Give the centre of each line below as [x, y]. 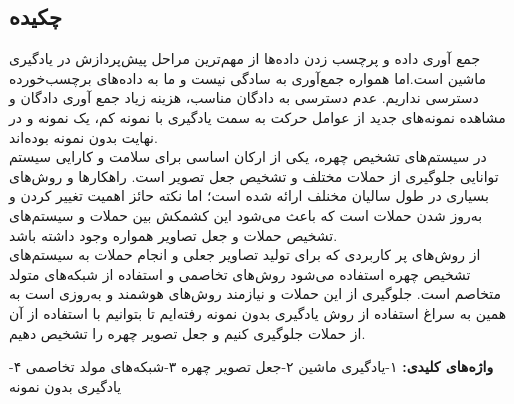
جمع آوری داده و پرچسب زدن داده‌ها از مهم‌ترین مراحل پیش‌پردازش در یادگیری [245, 58]
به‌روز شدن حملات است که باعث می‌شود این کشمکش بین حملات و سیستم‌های [246, 214]
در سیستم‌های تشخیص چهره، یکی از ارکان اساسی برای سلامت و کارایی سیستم [248, 156]
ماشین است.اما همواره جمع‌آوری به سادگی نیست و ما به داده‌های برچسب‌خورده [248, 77]
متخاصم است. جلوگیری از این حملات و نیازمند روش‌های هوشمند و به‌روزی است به [255, 293]
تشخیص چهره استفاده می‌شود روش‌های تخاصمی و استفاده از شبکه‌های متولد [240, 273]
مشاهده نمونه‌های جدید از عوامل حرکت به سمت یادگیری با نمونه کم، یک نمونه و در [257, 116]
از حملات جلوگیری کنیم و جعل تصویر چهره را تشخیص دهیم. [187, 332]
